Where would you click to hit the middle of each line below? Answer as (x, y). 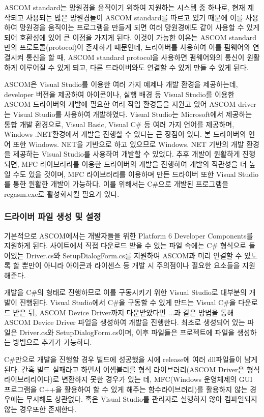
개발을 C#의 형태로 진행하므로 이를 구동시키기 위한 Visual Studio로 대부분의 (125, 292)
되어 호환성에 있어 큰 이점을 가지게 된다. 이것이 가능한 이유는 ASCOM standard (130, 37)
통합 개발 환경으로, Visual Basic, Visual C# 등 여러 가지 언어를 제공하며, (119, 124)
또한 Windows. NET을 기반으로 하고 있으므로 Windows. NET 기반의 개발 (128, 144)
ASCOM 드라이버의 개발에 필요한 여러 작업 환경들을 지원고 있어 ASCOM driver (130, 104)
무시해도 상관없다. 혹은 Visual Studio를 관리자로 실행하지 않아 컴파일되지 (142, 399)
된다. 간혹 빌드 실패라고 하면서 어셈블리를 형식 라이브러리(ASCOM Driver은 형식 (132, 369)
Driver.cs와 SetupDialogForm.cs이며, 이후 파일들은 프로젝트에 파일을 (127, 332)
